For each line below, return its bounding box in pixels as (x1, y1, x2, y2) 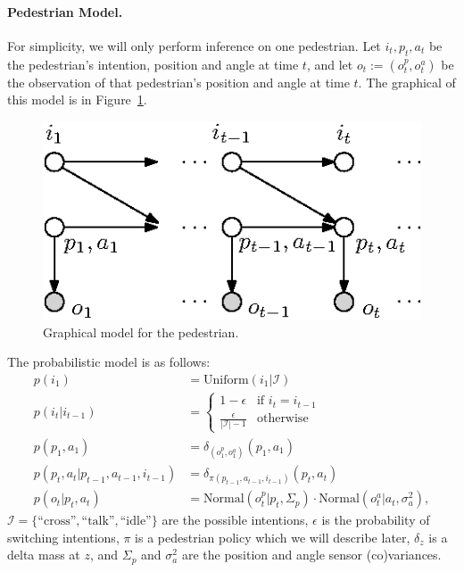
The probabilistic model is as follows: (7, 352, 211, 371)
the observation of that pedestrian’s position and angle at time (7, 72, 350, 91)
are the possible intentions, (162, 510, 309, 529)
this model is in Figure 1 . (7, 90, 147, 109)
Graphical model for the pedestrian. (43, 322, 239, 341)
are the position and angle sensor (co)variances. (181, 545, 442, 564)
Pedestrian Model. (7, 2, 123, 21)
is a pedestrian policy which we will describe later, (135, 527, 410, 546)
